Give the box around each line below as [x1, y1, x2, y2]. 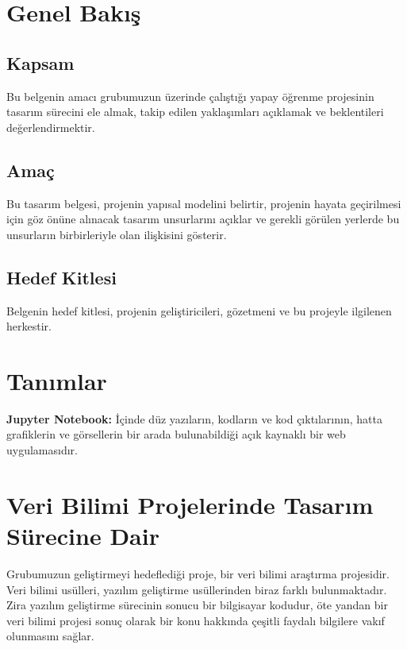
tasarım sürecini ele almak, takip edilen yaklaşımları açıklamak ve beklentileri [6, 103, 384, 120]
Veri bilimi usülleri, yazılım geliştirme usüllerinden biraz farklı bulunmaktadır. [6, 581, 387, 597]
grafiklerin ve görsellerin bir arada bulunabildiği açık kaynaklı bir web [6, 426, 346, 442]
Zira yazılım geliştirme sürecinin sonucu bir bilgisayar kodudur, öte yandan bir [6, 597, 388, 613]
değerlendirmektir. [6, 118, 95, 135]
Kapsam [6, 50, 75, 75]
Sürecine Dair [6, 520, 159, 552]
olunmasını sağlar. [6, 628, 94, 644]
